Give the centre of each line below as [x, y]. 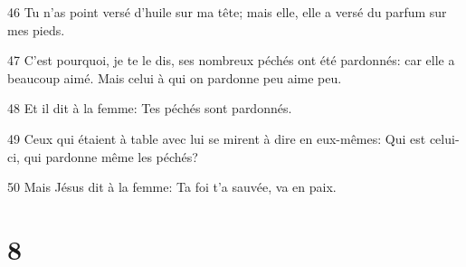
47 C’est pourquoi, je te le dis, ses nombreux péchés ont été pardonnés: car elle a [231, 60]
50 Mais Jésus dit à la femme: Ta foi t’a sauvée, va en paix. [172, 187]
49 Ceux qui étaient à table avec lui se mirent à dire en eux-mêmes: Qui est [217, 138]
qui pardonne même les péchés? [111, 156]
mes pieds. [36, 29]
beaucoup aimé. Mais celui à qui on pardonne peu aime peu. [175, 77]
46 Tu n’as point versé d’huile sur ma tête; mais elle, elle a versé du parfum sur [227, 12]
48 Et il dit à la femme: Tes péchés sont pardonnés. [150, 108]
